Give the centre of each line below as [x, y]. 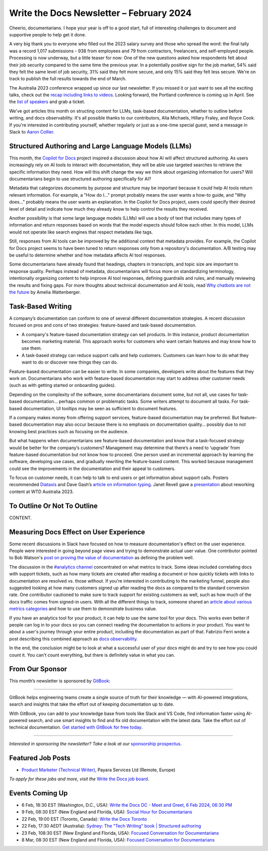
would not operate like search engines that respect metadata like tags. [81, 232]
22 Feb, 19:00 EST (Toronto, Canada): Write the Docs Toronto [84, 819]
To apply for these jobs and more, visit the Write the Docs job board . [79, 779]
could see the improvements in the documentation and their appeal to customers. [92, 469]
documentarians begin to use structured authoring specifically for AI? [80, 179]
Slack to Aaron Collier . [32, 132]
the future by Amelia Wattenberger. [45, 292]
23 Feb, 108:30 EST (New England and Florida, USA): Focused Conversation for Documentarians [120, 833]
